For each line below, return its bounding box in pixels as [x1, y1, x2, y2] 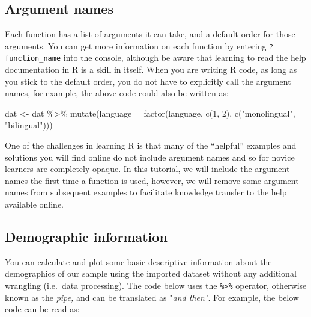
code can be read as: [5, 303, 80, 315]
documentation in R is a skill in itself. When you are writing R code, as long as [5, 63, 297, 76]
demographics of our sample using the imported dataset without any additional [5, 267, 297, 280]
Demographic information [5, 227, 168, 246]
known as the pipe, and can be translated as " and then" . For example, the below [5, 291, 299, 303]
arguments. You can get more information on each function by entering [5, 39, 267, 52]
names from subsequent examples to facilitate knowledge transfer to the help [5, 186, 287, 199]
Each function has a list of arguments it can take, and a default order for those [5, 28, 295, 40]
